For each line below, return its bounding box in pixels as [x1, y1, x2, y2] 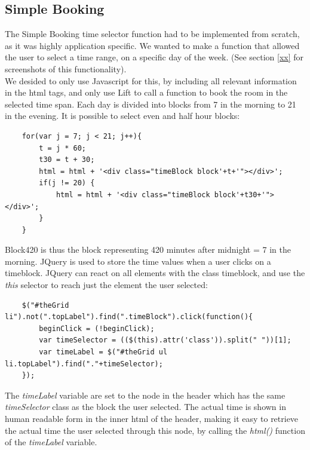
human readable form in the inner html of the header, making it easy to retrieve [5, 412, 299, 425]
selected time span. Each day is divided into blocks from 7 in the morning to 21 [5, 97, 296, 110]
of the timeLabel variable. [5, 436, 97, 448]
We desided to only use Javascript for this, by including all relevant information [5, 74, 297, 87]
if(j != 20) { [39, 179, 95, 188]
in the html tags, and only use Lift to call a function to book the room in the [5, 86, 288, 99]
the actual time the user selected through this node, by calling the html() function [5, 424, 305, 436]
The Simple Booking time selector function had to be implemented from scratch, [5, 27, 300, 40]
